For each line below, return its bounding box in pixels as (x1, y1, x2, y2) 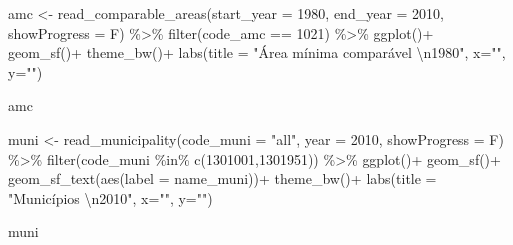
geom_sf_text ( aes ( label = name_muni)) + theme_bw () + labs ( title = (8, 168, 437, 189)
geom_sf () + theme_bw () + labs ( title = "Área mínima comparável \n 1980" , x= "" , (8, 42, 506, 63)
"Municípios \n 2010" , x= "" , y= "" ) (8, 187, 213, 208)
